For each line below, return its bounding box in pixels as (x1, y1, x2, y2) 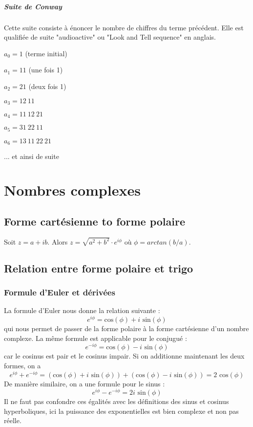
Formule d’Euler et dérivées (4, 286, 115, 298)
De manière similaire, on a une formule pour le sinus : (4, 378, 165, 388)
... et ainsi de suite (4, 151, 59, 161)
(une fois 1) (28, 65, 63, 75)
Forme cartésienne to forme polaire (4, 213, 186, 228)
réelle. (4, 415, 21, 426)
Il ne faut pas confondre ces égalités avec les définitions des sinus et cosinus (4, 396, 229, 406)
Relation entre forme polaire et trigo (4, 260, 193, 275)
